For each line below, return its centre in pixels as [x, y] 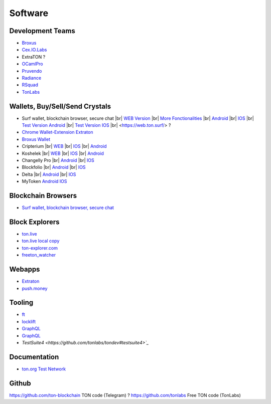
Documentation [34, 357]
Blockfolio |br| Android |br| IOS [54, 167]
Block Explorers [34, 222]
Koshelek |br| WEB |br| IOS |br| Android [63, 153]
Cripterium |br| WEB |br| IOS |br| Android [64, 146]
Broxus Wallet [36, 139]
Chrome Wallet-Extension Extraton [57, 132]
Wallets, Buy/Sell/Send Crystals [60, 106]
